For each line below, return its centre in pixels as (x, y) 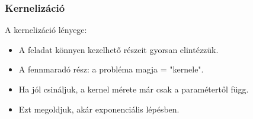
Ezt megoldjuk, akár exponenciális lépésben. (99, 109)
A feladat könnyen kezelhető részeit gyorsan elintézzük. (119, 49)
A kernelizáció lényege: (46, 30)
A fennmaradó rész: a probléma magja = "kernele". (111, 69)
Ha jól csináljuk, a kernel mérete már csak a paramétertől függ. (134, 89)
